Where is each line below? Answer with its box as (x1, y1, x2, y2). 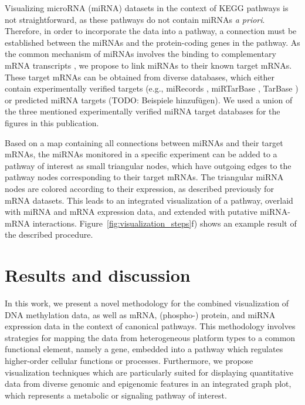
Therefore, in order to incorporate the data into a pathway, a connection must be (5, 25, 297, 37)
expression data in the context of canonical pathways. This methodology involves (5, 320, 296, 332)
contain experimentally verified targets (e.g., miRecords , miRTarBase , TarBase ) (5, 82, 299, 95)
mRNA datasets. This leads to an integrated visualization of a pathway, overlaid (5, 194, 293, 206)
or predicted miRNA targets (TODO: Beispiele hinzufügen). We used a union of (5, 93, 293, 106)
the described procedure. (5, 228, 93, 241)
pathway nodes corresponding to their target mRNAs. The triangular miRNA (5, 171, 284, 183)
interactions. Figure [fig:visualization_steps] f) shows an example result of (32, 217, 297, 229)
